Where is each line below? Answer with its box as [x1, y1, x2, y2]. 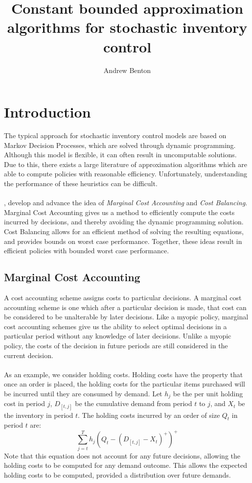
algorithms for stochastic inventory [7, 17, 248, 37]
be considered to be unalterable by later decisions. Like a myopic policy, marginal [4, 312, 249, 322]
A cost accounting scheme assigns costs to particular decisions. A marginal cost [4, 292, 242, 302]
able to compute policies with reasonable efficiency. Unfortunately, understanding [4, 169, 247, 179]
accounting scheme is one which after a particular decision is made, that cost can [4, 302, 247, 312]
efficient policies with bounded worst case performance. [4, 245, 169, 256]
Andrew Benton [103, 65, 151, 75]
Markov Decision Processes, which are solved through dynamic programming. [4, 140, 236, 150]
